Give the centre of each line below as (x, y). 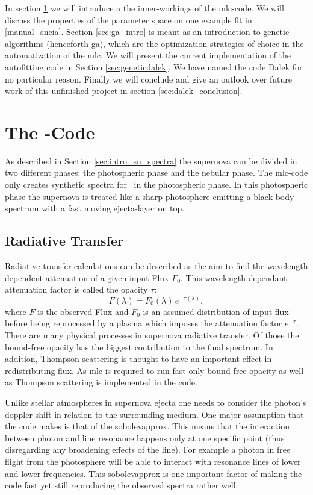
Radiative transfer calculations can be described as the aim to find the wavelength (156, 266)
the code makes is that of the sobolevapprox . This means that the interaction (147, 426)
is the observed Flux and (83, 311)
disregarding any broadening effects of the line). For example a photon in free (148, 450)
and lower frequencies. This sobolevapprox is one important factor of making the (153, 473)
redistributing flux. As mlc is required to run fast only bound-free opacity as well (154, 370)
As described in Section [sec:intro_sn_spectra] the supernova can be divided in (151, 160)
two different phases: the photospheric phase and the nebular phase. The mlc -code (156, 173)
